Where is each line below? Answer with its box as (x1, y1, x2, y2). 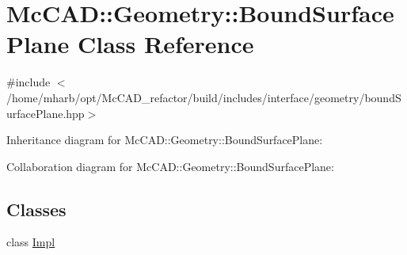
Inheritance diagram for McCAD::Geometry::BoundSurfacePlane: (6, 131, 323, 148)
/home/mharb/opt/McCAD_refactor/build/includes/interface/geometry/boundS (6, 89, 401, 105)
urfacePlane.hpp (6, 105, 85, 121)
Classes (6, 196, 67, 221)
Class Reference (77, 28, 254, 60)
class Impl (6, 234, 55, 250)
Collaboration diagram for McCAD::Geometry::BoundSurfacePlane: (6, 158, 334, 174)
